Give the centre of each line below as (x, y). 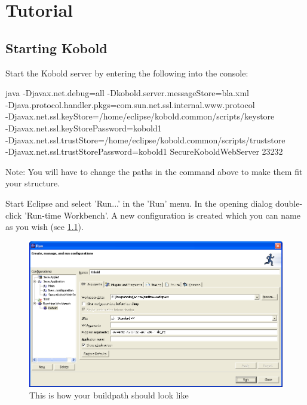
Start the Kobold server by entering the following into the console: (127, 73)
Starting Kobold (56, 47)
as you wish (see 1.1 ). (44, 227)
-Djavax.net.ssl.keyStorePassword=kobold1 (84, 128)
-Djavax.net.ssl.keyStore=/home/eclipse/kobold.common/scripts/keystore (140, 116)
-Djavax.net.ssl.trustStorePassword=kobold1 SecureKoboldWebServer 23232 (144, 151)
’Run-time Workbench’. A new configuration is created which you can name (162, 215)
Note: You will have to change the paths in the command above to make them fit (154, 171)
